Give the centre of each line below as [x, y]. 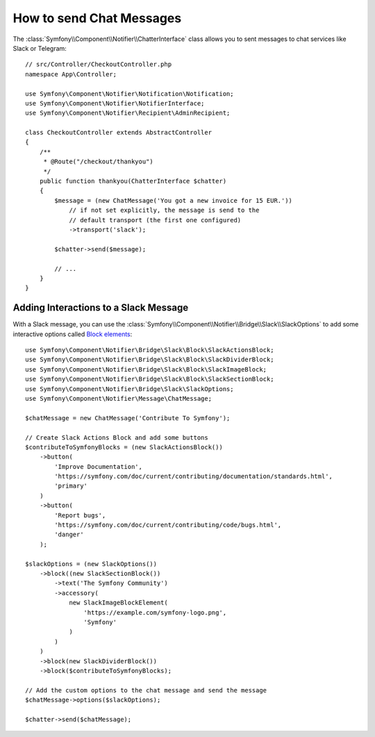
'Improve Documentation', [98, 466]
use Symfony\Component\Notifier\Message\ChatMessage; [118, 398]
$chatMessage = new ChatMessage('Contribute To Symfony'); [128, 418]
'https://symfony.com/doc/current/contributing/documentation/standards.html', [194, 477]
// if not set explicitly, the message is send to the [164, 210]
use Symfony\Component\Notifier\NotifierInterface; [115, 103]
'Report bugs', [80, 515]
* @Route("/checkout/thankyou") [99, 162]
